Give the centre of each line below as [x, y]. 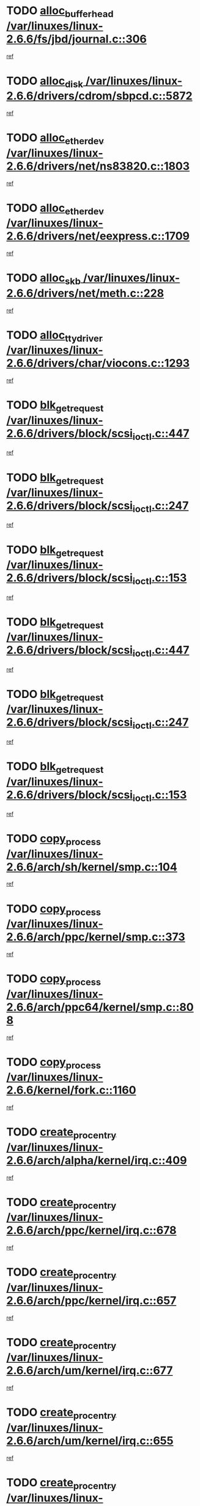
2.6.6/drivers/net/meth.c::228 [85, 293]
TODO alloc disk [45, 82]
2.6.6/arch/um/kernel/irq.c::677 [90, 1371]
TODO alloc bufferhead [60, 12]
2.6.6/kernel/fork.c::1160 [71, 1090]
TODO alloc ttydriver [54, 336]
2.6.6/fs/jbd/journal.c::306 [76, 39]
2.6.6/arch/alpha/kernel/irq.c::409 [97, 1160]
